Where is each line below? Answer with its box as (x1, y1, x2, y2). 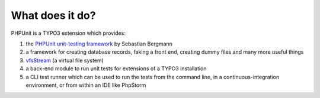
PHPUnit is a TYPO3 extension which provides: (11, 30, 126, 37)
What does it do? (11, 9, 96, 22)
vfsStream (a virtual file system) (25, 57, 104, 64)
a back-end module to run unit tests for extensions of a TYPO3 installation (25, 65, 207, 72)
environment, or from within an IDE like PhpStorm (25, 81, 146, 89)
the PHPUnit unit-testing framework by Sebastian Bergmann (25, 40, 173, 47)
